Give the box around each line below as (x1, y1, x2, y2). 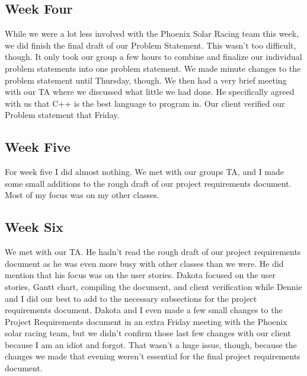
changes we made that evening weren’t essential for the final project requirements (5, 350, 300, 362)
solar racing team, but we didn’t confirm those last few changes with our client (5, 327, 291, 339)
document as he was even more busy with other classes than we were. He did (5, 257, 284, 269)
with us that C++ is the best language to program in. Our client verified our (5, 97, 285, 109)
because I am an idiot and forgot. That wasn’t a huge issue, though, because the (5, 338, 297, 350)
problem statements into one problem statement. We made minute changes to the (5, 62, 301, 74)
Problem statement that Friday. (5, 109, 120, 121)
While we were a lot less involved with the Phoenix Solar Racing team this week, (5, 27, 299, 40)
